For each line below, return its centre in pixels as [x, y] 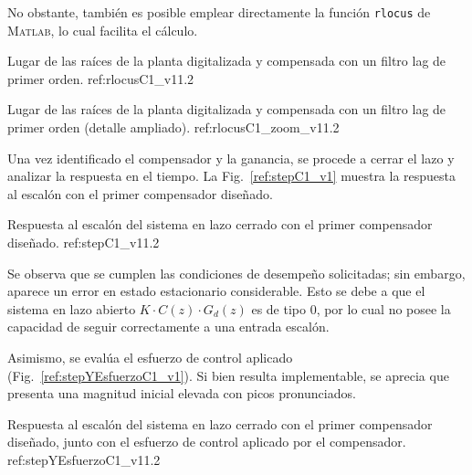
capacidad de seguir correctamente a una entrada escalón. [168, 327]
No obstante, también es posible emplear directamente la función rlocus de [219, 12]
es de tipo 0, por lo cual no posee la [351, 308]
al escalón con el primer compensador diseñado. [140, 193]
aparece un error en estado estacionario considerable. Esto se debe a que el [216, 291]
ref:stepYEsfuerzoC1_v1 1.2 [84, 459]
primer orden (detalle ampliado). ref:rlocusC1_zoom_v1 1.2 [173, 127]
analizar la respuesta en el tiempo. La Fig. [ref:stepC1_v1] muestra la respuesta [232, 176]
